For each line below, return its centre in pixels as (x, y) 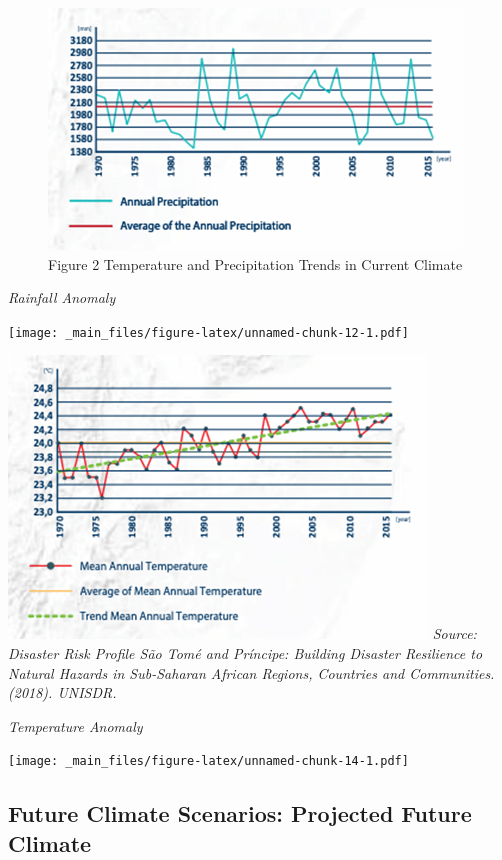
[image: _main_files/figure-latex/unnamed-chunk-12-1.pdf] (208, 332)
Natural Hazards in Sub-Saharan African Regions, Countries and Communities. (251, 672)
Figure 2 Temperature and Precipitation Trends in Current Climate (255, 263)
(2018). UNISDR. (62, 692)
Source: (454, 633)
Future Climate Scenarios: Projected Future (240, 813)
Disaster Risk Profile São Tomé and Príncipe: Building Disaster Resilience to (245, 653)
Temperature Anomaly (75, 725)
